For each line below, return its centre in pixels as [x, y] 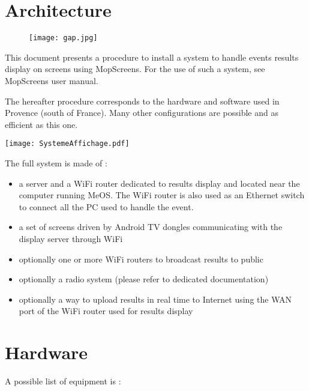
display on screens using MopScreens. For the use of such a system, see [135, 69]
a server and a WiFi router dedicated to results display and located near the [159, 183]
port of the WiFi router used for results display [106, 311]
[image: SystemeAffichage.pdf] [67, 144]
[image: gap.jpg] [63, 38]
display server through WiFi [71, 238]
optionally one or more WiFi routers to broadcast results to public [141, 259]
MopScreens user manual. [52, 80]
